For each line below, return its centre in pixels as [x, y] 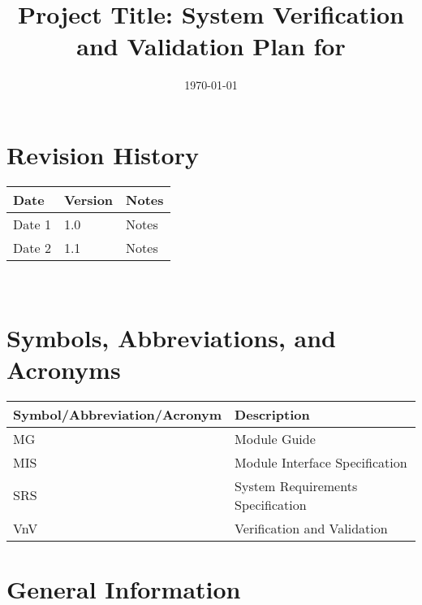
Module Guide [275, 438]
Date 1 [32, 224]
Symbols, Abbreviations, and [171, 337]
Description [272, 414]
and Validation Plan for [211, 46]
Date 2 [32, 247]
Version [88, 199]
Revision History [103, 154]
